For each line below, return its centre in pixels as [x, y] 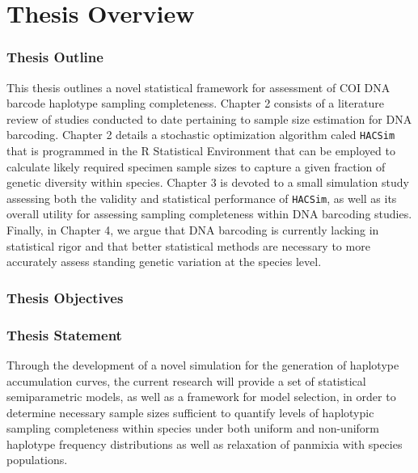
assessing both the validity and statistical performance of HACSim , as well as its [202, 198]
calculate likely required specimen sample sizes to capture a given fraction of [196, 166]
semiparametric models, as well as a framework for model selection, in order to [201, 397]
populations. [37, 460]
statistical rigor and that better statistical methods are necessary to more [188, 245]
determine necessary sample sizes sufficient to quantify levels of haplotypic [190, 412]
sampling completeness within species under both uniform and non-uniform [193, 428]
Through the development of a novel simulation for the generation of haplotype [203, 364]
